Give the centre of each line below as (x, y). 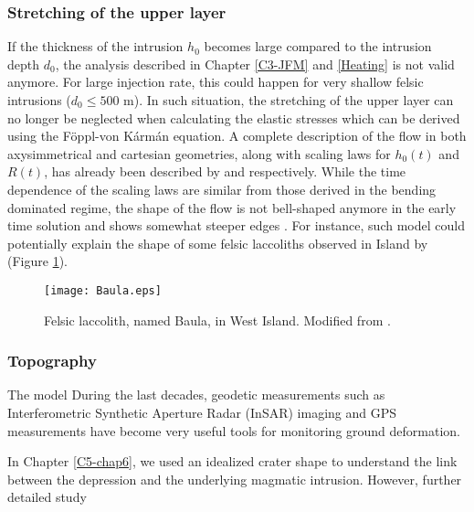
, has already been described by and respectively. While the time (225, 171)
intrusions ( (39, 100)
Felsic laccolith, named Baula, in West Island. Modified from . (217, 320)
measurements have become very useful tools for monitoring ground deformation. (234, 430)
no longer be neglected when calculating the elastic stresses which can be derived (234, 117)
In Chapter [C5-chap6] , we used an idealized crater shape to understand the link (232, 461)
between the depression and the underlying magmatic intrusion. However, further (235, 479)
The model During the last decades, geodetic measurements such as (196, 395)
